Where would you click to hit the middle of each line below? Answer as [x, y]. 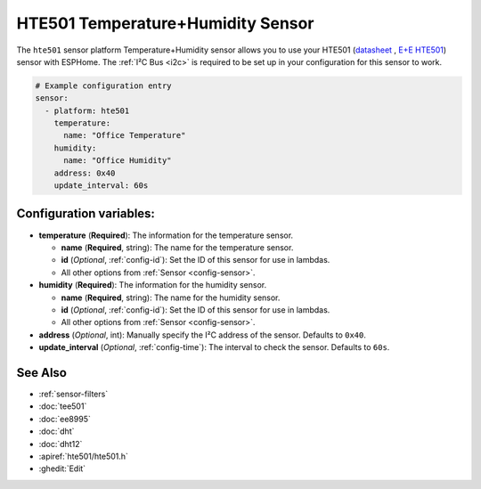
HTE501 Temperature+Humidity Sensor [165, 23]
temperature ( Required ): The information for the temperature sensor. [166, 235]
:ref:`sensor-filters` [73, 394]
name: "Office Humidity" [118, 161]
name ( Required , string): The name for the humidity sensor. [171, 297]
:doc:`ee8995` [65, 419]
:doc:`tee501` [63, 406]
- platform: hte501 [87, 110]
